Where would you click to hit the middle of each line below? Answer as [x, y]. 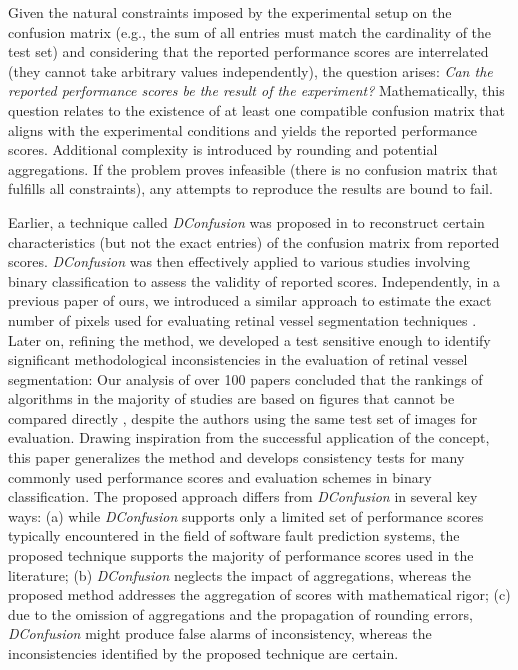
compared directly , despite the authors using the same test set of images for [243, 417]
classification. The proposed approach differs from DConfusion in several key [243, 496]
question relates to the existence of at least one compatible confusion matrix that [257, 109]
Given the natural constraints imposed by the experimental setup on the [230, 12]
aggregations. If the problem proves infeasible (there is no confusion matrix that [253, 168]
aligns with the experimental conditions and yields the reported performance [243, 129]
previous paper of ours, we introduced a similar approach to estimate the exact [250, 300]
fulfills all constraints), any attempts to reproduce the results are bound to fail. [250, 188]
